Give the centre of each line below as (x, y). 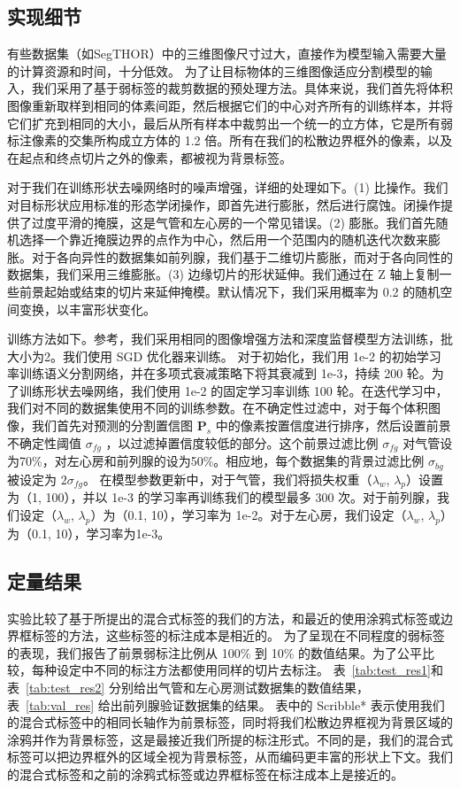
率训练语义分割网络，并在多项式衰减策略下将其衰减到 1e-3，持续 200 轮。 (219, 373)
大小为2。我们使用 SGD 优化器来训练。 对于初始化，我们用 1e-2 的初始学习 (224, 356)
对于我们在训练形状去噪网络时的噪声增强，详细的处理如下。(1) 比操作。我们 (228, 187)
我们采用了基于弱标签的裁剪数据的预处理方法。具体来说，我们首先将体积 (242, 88)
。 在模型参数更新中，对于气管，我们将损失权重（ (227, 479)
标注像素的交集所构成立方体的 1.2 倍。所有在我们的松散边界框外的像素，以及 (230, 140)
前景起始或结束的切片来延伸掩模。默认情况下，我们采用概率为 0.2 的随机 (230, 291)
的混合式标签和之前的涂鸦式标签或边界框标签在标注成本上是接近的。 (205, 774)
